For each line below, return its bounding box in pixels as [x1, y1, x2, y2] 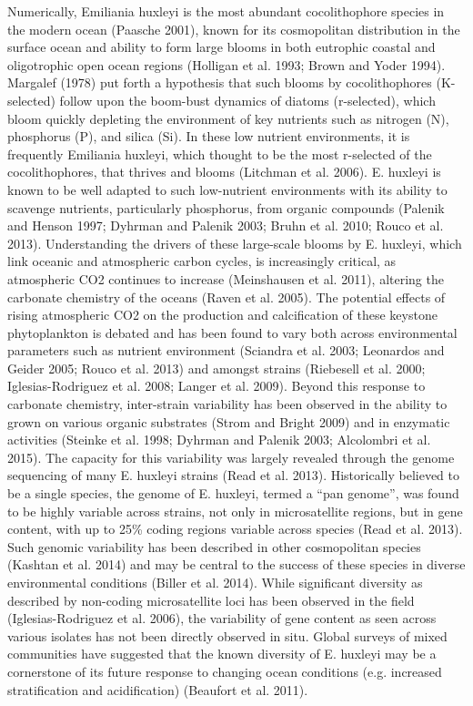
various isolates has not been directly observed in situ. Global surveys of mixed [7, 626, 448, 645]
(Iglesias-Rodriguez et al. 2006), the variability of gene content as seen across [7, 609, 437, 628]
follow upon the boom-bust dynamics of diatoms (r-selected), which [59, 90, 436, 109]
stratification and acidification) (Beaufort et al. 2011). [7, 680, 308, 699]
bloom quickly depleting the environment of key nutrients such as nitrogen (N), [7, 108, 449, 128]
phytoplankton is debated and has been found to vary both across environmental [7, 322, 458, 342]
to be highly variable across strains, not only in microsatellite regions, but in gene [7, 501, 463, 520]
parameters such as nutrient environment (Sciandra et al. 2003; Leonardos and [7, 341, 445, 360]
